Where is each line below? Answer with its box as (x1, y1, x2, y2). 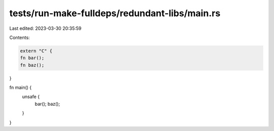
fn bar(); (20, 55, 45, 61)
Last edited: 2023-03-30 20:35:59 (9, 25, 82, 31)
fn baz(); (20, 62, 45, 68)
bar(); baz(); (35, 101, 60, 107)
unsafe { (22, 94, 40, 100)
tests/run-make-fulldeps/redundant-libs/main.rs (9, 8, 221, 19)
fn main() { (9, 84, 32, 91)
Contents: (9, 34, 30, 40)
